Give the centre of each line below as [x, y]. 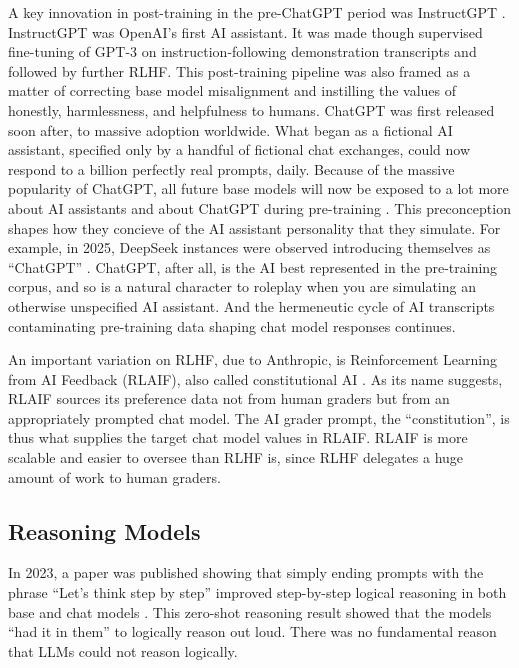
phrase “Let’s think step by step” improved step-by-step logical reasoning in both [257, 592]
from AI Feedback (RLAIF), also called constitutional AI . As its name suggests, [255, 378]
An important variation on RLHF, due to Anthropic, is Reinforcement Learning [252, 359]
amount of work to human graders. [114, 476]
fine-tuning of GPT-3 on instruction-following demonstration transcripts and [242, 51]
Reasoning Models [104, 530]
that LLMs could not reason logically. [123, 650]
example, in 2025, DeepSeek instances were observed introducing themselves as [249, 247]
